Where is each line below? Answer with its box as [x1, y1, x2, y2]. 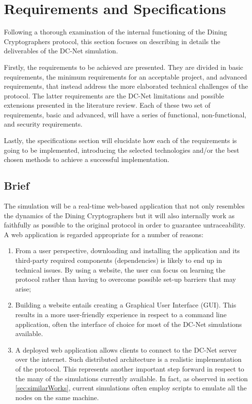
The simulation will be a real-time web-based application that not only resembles [4, 201, 245, 211]
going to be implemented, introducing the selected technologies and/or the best [4, 145, 239, 155]
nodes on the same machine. [15, 392, 99, 402]
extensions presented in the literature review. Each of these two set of [4, 100, 211, 110]
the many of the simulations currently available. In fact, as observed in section [15, 373, 248, 383]
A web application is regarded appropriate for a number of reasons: [4, 229, 204, 239]
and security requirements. [4, 119, 83, 129]
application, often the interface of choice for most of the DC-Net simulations [15, 319, 242, 329]
